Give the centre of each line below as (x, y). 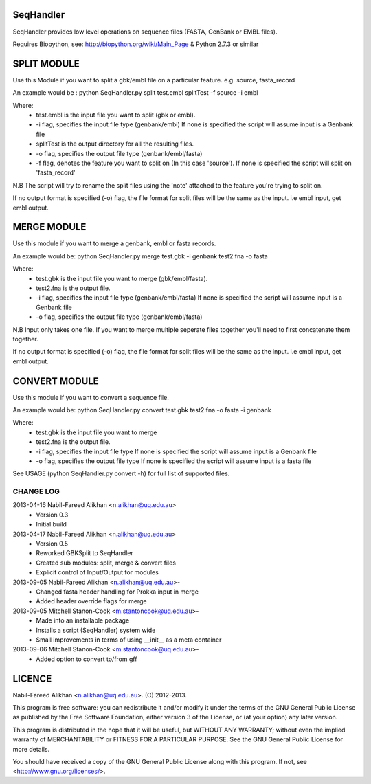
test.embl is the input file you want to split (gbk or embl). (116, 115)
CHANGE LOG (36, 491)
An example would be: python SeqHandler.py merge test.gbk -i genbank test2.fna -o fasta (140, 256)
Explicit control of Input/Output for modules (98, 572)
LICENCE (32, 679)
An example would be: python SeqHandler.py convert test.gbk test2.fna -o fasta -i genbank (142, 410)
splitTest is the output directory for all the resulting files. (115, 144)
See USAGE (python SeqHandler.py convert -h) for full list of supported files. (121, 473)
